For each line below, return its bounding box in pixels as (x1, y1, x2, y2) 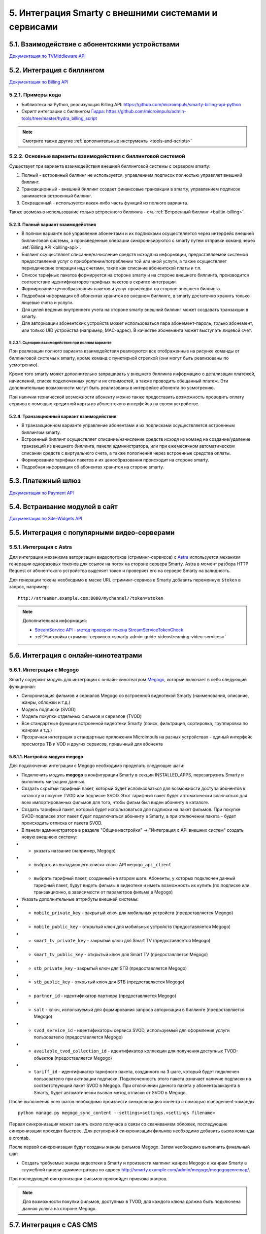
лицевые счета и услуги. (21, 300, 73, 306)
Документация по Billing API (9, 79, 68, 85)
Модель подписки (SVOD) (21, 706, 76, 712)
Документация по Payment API (9, 490, 74, 496)
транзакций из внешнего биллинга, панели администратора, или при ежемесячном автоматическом (21, 443, 235, 449)
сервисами (9, 21, 58, 32)
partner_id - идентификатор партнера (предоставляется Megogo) (33, 993, 177, 999)
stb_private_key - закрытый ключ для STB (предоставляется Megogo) (33, 965, 187, 971)
